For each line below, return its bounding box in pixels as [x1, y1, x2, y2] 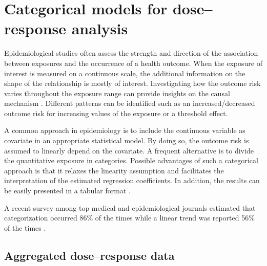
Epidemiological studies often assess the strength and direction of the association [4, 48, 258, 58]
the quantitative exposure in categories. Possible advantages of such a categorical [4, 155, 258, 166]
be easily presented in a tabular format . [4, 185, 131, 196]
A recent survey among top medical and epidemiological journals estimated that [4, 202, 256, 213]
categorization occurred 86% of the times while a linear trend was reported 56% [4, 212, 255, 223]
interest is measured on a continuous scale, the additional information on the [4, 68, 245, 78]
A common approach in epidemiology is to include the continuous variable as [4, 125, 245, 136]
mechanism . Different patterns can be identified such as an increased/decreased [4, 98, 255, 108]
